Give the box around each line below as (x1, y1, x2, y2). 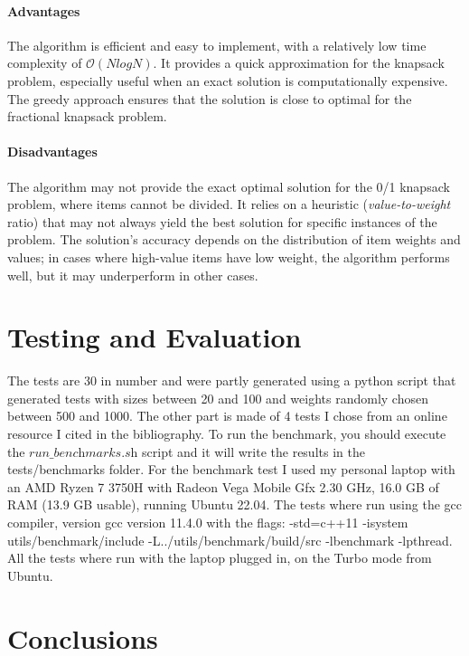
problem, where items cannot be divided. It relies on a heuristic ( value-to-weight (7, 195, 451, 214)
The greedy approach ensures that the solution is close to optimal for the (7, 89, 412, 108)
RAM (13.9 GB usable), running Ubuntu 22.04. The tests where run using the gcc (7, 495, 462, 514)
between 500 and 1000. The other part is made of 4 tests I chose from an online (7, 406, 447, 425)
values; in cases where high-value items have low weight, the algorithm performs (7, 247, 450, 266)
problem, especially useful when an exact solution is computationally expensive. (7, 71, 448, 90)
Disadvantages (7, 142, 98, 161)
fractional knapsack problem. (7, 107, 167, 126)
